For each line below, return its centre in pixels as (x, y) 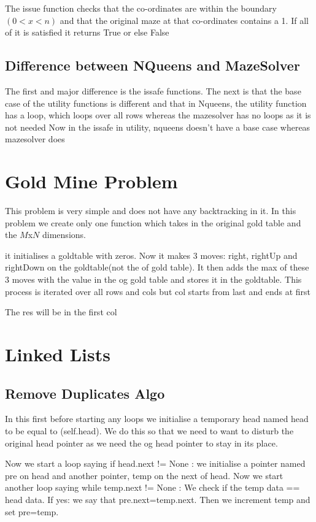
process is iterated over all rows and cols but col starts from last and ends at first (158, 291)
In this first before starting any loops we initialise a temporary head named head (157, 419)
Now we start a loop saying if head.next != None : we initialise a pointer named (155, 463)
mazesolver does (35, 139)
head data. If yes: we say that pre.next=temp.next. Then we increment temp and (158, 499)
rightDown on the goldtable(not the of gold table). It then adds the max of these (157, 267)
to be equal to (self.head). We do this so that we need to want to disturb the (149, 431)
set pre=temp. (32, 511)
